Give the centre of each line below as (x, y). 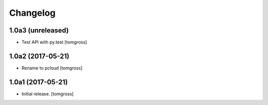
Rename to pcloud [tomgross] (52, 68)
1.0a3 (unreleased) (39, 30)
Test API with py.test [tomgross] (54, 42)
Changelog (32, 13)
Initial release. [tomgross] (48, 94)
